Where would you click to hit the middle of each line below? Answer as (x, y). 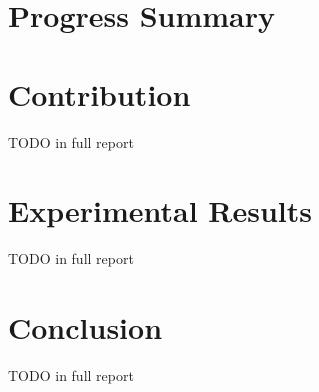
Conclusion (85, 327)
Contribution (99, 93)
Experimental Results (160, 210)
